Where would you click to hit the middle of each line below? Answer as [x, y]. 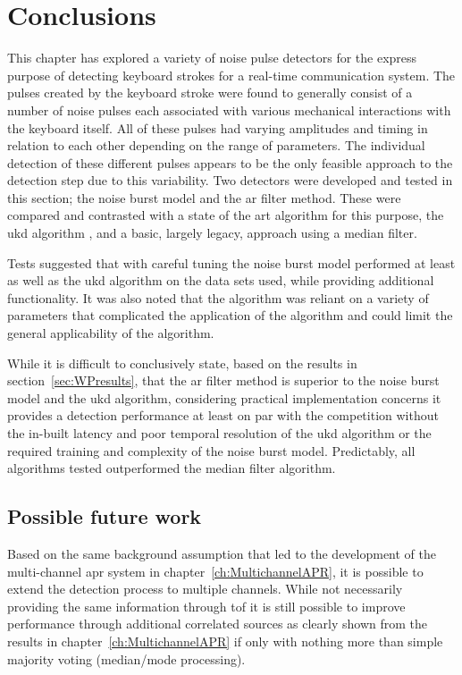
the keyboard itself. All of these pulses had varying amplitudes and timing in [218, 127]
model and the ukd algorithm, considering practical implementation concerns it [224, 397]
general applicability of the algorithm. [111, 333]
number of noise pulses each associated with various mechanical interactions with [229, 110]
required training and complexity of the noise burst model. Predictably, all [211, 450]
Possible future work [105, 516]
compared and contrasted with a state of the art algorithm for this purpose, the [226, 215]
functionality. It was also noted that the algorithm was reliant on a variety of [218, 297]
